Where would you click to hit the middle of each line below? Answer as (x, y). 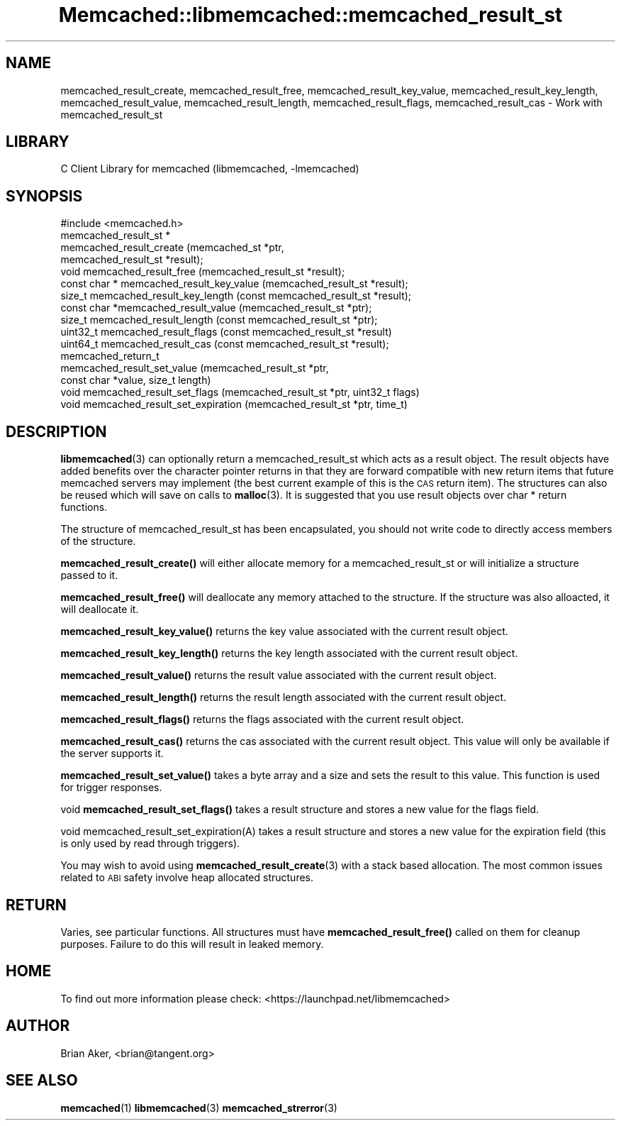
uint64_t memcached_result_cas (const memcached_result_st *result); (225, 344)
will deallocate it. (100, 609)
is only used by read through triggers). (150, 844)
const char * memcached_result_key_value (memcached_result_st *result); (234, 284)
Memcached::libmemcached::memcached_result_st (310, 15)
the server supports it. (112, 754)
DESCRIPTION (56, 431)
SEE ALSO (42, 1081)
